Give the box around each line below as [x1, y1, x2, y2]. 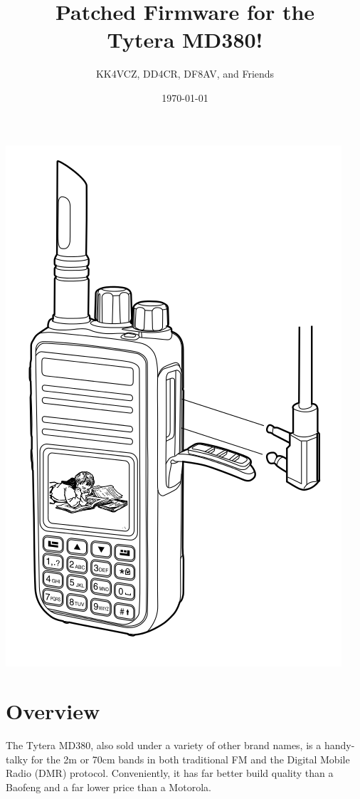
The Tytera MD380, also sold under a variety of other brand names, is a [6, 738, 322, 753]
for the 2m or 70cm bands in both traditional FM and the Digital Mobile [31, 751, 350, 766]
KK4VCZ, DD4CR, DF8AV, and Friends [95, 66, 275, 81]
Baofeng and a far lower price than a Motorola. [6, 780, 211, 794]
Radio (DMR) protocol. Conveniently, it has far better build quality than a [6, 766, 334, 780]
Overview [6, 696, 100, 726]
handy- [324, 738, 355, 753]
